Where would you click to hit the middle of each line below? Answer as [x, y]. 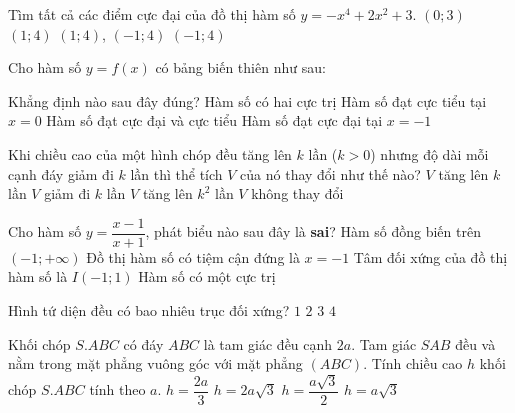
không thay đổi [297, 193]
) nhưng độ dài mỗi [429, 153]
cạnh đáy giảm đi [61, 173]
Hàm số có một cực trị [207, 276]
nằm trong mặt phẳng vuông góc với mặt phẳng [155, 363]
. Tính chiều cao [413, 363]
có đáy [143, 343]
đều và [475, 343]
